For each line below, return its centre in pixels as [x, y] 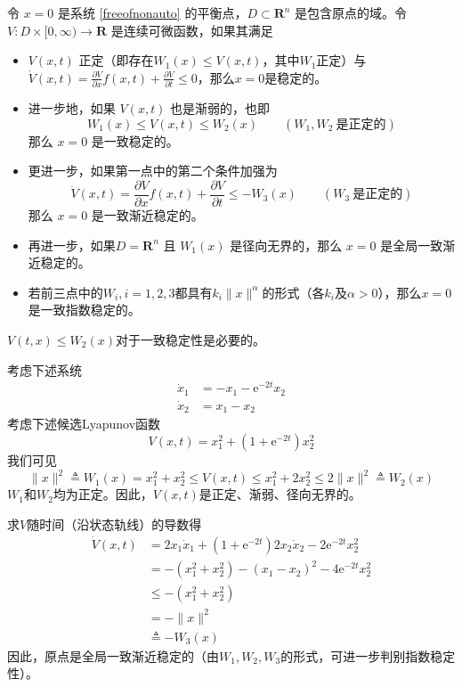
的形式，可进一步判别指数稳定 [368, 655]
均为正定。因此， [103, 494]
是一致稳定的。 [135, 140]
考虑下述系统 [45, 369]
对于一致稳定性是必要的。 [190, 339]
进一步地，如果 [72, 108]
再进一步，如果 [72, 245]
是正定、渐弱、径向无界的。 [280, 494]
